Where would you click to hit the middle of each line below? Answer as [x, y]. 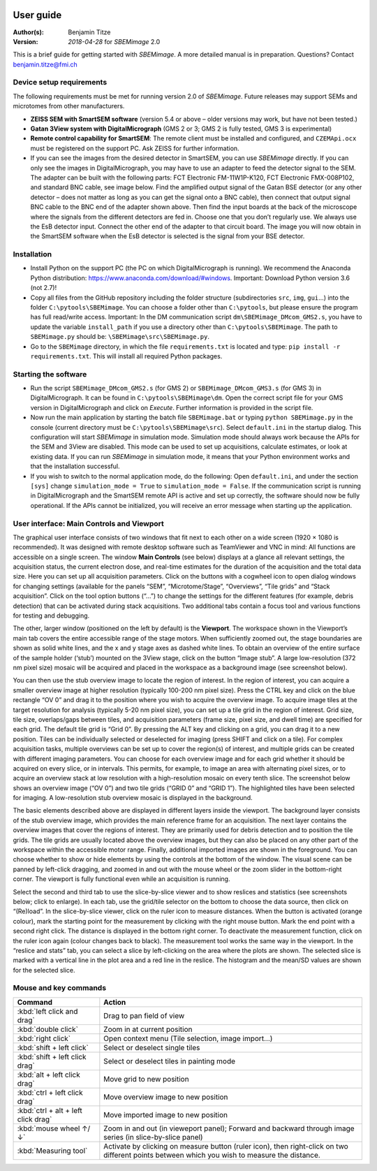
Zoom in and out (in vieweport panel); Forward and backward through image [229, 1128]
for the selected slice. [44, 970]
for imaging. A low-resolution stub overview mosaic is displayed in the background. [133, 798]
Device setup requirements [60, 82]
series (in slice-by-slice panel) [153, 1137]
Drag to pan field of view [144, 1015]
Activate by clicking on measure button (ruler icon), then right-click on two [226, 1146]
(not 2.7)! [44, 288]
